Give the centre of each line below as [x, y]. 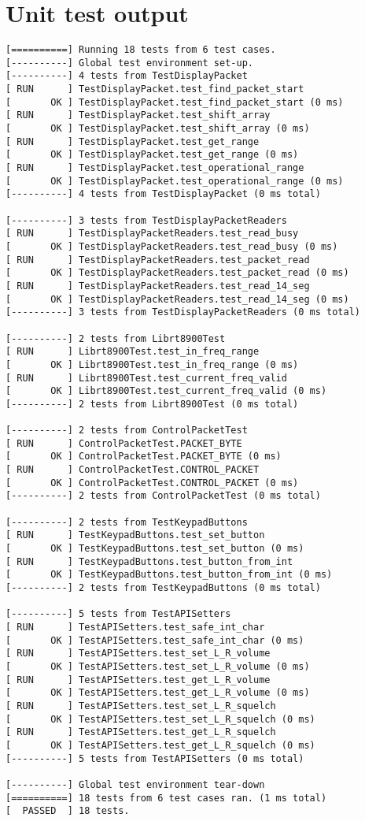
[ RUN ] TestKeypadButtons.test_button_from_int [149, 561]
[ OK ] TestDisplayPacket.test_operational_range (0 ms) [175, 181]
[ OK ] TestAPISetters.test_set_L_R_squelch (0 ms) [160, 719]
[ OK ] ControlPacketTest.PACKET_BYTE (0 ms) [144, 457]
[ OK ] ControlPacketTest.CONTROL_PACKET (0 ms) [152, 483]
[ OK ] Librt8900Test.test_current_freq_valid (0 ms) [166, 391]
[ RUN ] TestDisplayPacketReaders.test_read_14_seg [158, 286]
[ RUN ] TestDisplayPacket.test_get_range [133, 141]
